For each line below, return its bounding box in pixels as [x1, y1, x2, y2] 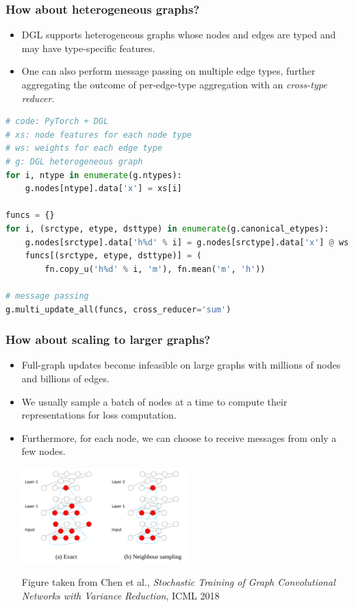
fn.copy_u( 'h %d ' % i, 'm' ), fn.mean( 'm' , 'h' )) [44, 264, 266, 274]
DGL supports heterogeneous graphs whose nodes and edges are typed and [21, 27, 336, 42]
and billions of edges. [21, 371, 110, 385]
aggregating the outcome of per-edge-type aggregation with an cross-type [21, 77, 327, 91]
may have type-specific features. [21, 40, 155, 55]
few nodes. [21, 444, 66, 458]
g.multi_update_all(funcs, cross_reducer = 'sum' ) [5, 304, 231, 314]
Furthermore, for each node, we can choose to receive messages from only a [21, 430, 337, 445]
